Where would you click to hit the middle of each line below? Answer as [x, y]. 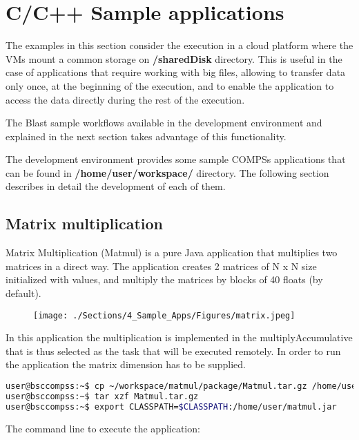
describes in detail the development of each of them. [116, 186]
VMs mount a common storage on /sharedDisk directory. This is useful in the [174, 58]
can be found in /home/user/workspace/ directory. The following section [167, 172]
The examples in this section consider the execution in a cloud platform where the [179, 45]
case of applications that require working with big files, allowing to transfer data [176, 72]
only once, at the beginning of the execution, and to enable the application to [170, 85]
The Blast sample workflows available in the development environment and [164, 123]
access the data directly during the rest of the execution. [125, 99]
